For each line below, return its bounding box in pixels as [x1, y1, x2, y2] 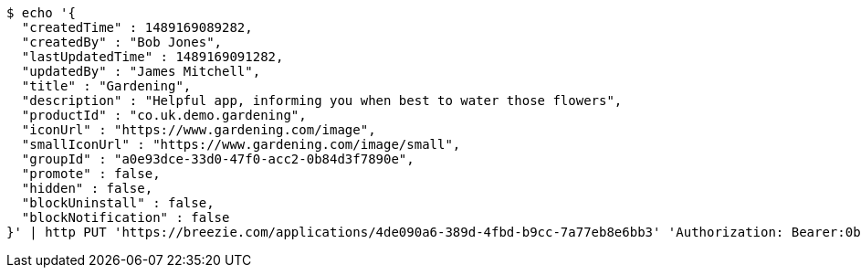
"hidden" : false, [21, 181, 153, 196]
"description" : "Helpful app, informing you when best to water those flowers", [21, 93, 623, 108]
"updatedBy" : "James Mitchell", [21, 64, 261, 79]
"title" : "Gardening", [21, 79, 192, 93]
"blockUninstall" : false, [21, 196, 215, 210]
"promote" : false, [21, 166, 161, 181]
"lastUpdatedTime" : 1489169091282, [21, 49, 284, 64]
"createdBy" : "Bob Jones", [21, 35, 223, 49]
